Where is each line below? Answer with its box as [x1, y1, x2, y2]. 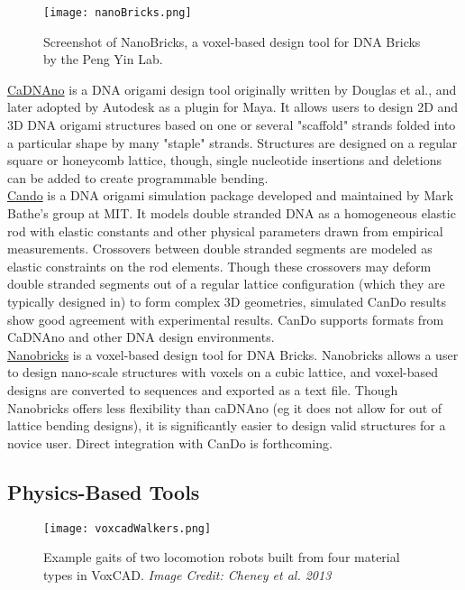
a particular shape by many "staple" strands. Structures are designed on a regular [7, 133, 458, 152]
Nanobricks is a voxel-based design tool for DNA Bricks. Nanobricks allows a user [7, 345, 459, 364]
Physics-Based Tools [7, 477, 200, 505]
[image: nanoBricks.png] [43, 6, 192, 19]
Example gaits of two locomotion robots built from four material [43, 548, 400, 567]
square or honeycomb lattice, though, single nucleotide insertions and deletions [7, 151, 442, 170]
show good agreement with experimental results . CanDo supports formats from [7, 309, 444, 328]
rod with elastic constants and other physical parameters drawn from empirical [7, 221, 443, 240]
